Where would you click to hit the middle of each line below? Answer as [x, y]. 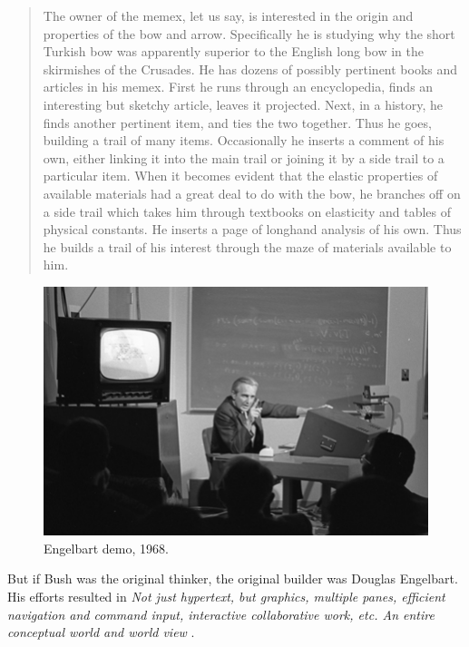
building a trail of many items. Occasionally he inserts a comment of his [244, 140]
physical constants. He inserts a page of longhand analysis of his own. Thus [252, 229]
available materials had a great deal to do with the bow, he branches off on [252, 193]
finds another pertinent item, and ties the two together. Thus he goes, [237, 122]
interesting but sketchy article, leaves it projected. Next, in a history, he [243, 104]
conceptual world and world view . [101, 632]
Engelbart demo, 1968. [106, 548]
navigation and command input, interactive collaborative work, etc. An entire [221, 614]
